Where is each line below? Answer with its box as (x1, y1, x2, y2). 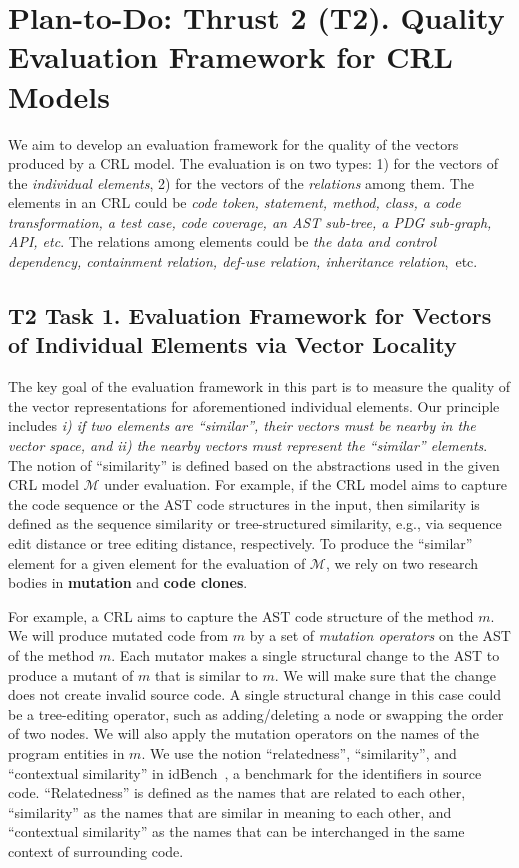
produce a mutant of (8, 664, 134, 685)
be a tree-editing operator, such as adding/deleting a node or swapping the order (8, 703, 504, 724)
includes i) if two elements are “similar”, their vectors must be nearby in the (8, 415, 476, 436)
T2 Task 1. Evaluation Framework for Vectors (8, 300, 492, 331)
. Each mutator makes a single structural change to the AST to (111, 644, 500, 665)
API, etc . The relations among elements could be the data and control (8, 231, 436, 252)
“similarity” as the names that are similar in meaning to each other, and (8, 801, 452, 822)
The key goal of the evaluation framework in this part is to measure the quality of (8, 376, 511, 397)
